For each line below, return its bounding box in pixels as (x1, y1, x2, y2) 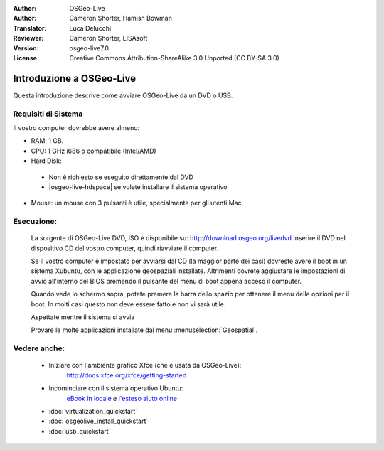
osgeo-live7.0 (69, 43, 110, 53)
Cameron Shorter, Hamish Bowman (69, 14, 172, 23)
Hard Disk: (31, 156, 62, 165)
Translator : (13, 23, 47, 32)
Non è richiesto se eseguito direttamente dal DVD (48, 173, 193, 181)
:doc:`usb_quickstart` (48, 427, 111, 435)
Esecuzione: (13, 217, 57, 227)
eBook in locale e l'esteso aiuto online (66, 394, 178, 402)
